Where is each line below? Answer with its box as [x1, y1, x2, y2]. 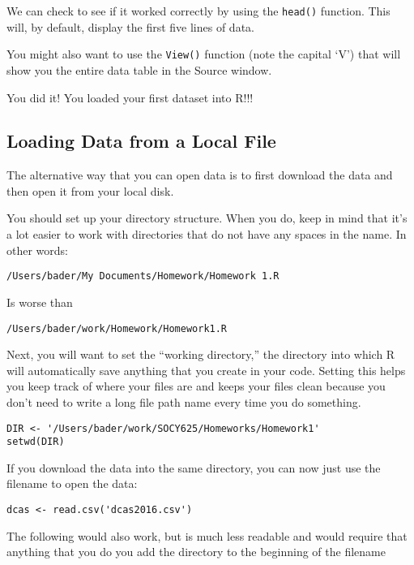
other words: [6, 241, 68, 258]
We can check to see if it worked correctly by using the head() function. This [6, 2, 391, 19]
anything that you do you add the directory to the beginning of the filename [6, 543, 386, 560]
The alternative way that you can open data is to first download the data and [6, 166, 393, 183]
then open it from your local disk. [6, 182, 174, 199]
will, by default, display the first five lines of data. [6, 18, 254, 35]
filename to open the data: [6, 475, 138, 492]
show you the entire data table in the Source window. [6, 61, 272, 78]
